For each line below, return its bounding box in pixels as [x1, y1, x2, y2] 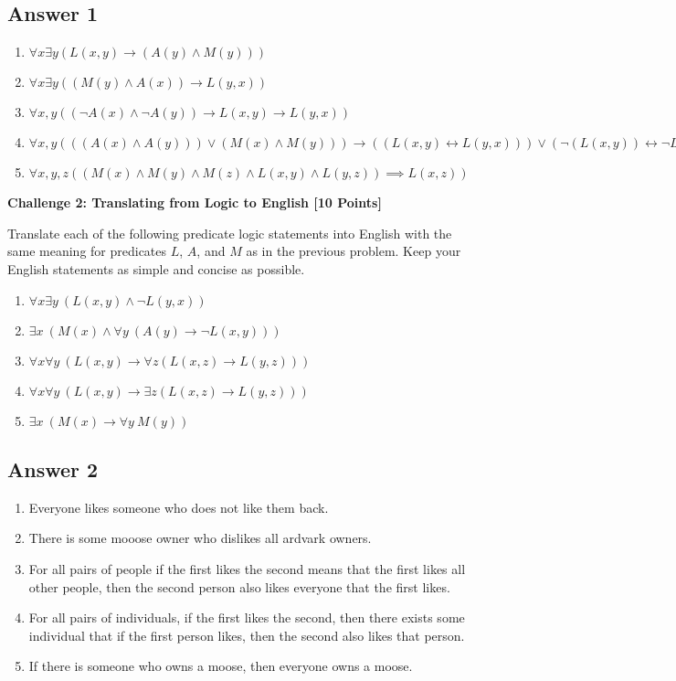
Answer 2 [7, 454, 99, 483]
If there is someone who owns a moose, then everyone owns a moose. [28, 656, 413, 676]
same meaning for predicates [7, 241, 167, 261]
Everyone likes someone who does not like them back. [28, 497, 329, 516]
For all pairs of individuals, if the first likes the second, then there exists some [28, 608, 465, 627]
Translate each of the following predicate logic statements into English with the [7, 223, 452, 242]
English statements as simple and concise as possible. [7, 259, 305, 278]
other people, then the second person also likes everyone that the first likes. [28, 577, 450, 596]
